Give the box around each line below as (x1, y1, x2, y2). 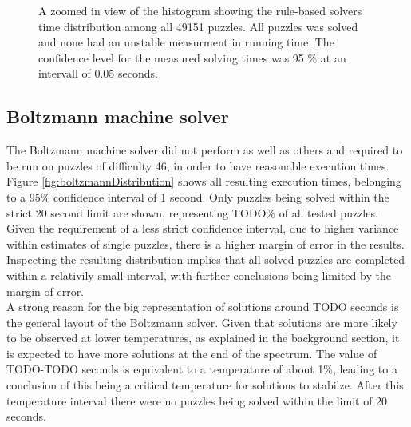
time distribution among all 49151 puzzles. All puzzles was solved (38, 18, 358, 34)
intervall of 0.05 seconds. (38, 65, 158, 82)
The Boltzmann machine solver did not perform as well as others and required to (6, 142, 403, 158)
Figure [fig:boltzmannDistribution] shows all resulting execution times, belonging (6, 173, 401, 190)
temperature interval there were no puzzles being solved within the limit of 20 (6, 392, 388, 409)
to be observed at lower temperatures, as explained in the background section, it (6, 329, 400, 346)
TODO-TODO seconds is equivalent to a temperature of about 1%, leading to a (6, 361, 397, 377)
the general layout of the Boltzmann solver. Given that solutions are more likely (6, 313, 397, 330)
